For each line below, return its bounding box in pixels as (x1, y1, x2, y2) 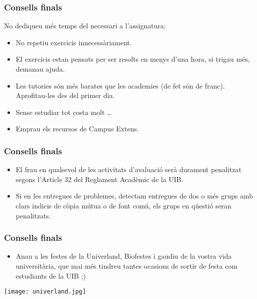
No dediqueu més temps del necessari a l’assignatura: (4, 20, 166, 31)
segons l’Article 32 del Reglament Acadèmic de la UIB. (15, 174, 183, 184)
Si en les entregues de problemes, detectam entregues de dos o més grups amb (15, 191, 254, 201)
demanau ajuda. (15, 64, 65, 74)
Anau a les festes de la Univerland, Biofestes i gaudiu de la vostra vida (15, 251, 232, 261)
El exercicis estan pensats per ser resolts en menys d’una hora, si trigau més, (15, 54, 250, 64)
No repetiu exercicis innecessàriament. (15, 37, 132, 47)
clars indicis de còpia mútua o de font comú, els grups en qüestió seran (15, 200, 232, 210)
